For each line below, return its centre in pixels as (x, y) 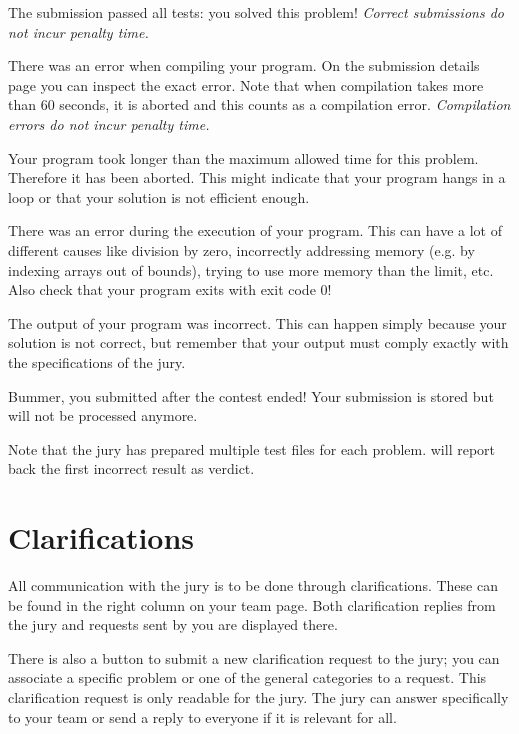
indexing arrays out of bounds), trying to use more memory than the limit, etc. (251, 269)
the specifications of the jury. (97, 361)
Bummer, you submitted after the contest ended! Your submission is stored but (251, 395)
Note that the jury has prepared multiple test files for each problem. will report (252, 448)
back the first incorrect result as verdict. (131, 468)
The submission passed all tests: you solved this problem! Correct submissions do (256, 12)
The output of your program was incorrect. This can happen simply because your (257, 322)
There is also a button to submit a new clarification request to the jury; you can (254, 657)
